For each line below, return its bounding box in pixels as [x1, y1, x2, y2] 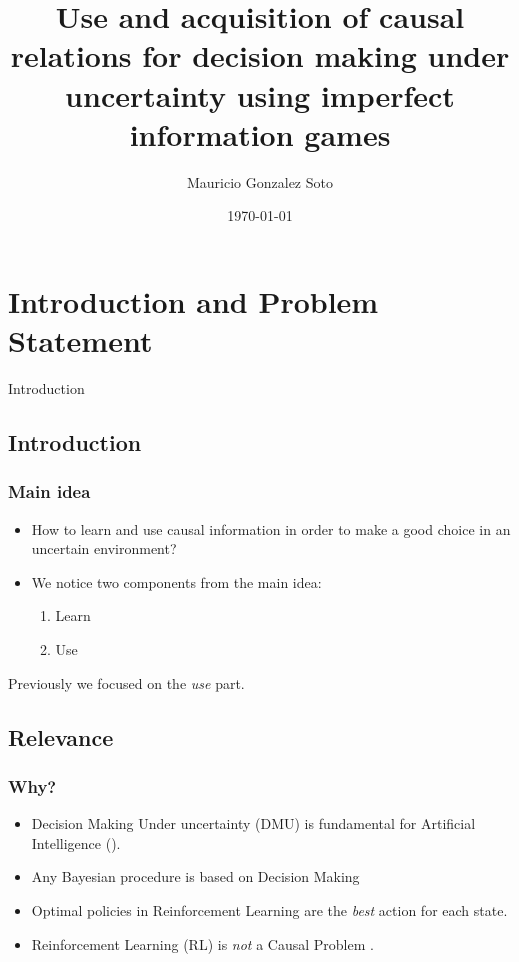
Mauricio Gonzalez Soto [187, 171, 333, 192]
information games [129, 113, 391, 154]
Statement [8, 320, 153, 361]
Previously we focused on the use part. [8, 672, 245, 693]
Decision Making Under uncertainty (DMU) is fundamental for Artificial [31, 813, 476, 834]
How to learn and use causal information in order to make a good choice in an [31, 518, 511, 539]
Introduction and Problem [8, 280, 379, 321]
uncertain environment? [31, 538, 177, 559]
